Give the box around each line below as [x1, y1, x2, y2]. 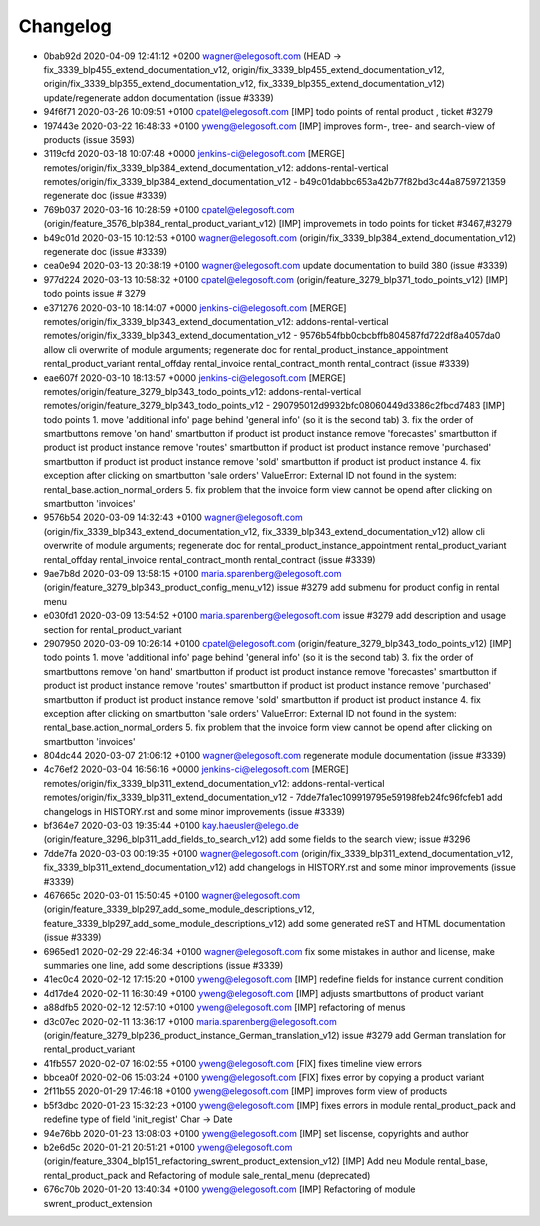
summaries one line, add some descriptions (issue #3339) [43, 959, 284, 971]
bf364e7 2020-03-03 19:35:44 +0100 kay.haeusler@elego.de [43, 820, 299, 832]
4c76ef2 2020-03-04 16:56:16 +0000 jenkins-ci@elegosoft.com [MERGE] [43, 763, 349, 775]
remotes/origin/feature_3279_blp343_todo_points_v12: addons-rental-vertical [43, 385, 362, 397]
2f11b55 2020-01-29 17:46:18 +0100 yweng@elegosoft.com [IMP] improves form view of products [43, 1085, 448, 1097]
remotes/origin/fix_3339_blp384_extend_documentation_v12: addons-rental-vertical [43, 161, 389, 174]
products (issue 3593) [43, 133, 135, 145]
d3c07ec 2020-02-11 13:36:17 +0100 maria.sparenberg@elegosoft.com [43, 1015, 337, 1027]
